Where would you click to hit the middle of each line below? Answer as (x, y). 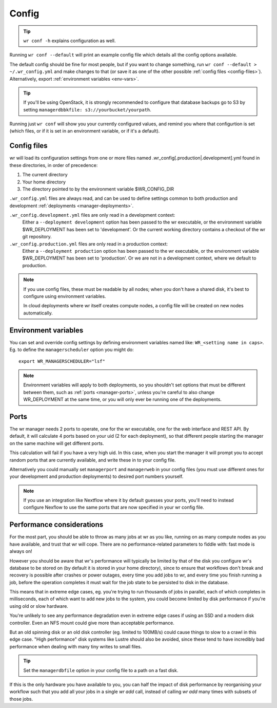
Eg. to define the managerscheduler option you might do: (72, 350)
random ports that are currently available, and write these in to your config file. (93, 460)
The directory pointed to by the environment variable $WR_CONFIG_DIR (98, 189)
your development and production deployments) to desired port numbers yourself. (96, 477)
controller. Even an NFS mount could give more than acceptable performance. (92, 623)
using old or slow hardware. (39, 606)
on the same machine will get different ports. (57, 443)
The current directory (45, 175)
